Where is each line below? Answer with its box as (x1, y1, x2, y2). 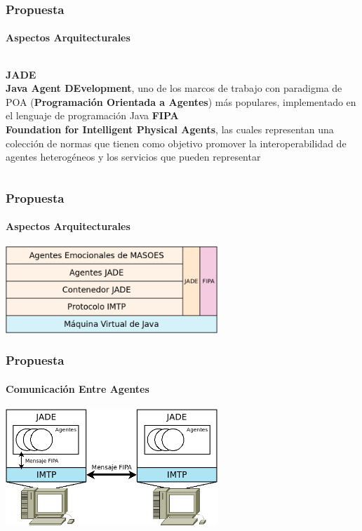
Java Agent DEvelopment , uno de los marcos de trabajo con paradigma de (6, 81, 342, 95)
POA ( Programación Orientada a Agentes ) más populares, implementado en (6, 94, 356, 109)
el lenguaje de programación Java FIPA (6, 108, 179, 123)
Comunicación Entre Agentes (6, 382, 149, 396)
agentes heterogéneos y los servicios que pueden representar (6, 149, 261, 164)
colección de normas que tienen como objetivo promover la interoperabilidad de (6, 135, 347, 150)
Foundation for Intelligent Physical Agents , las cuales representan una (6, 122, 334, 137)
